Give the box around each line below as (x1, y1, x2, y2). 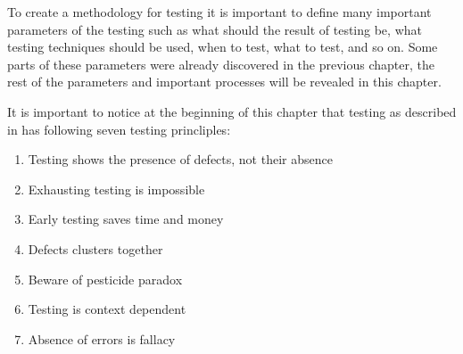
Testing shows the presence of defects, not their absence (28, 150, 333, 169)
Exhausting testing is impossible (28, 179, 205, 198)
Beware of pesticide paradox (28, 269, 183, 288)
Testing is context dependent (28, 300, 186, 318)
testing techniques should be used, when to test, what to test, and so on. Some (7, 37, 438, 56)
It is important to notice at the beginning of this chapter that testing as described (7, 102, 457, 120)
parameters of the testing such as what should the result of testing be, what (7, 20, 422, 38)
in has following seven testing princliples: (7, 119, 231, 138)
